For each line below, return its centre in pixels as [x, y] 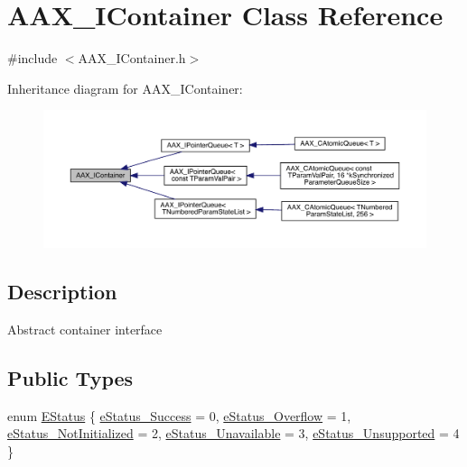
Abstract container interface [85, 329]
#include [33, 58]
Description [62, 292]
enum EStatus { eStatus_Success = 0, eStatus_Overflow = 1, [179, 415]
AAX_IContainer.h [132, 58]
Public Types [70, 377]
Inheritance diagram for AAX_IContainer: [125, 88]
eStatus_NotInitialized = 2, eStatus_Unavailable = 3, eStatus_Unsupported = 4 [233, 433]
